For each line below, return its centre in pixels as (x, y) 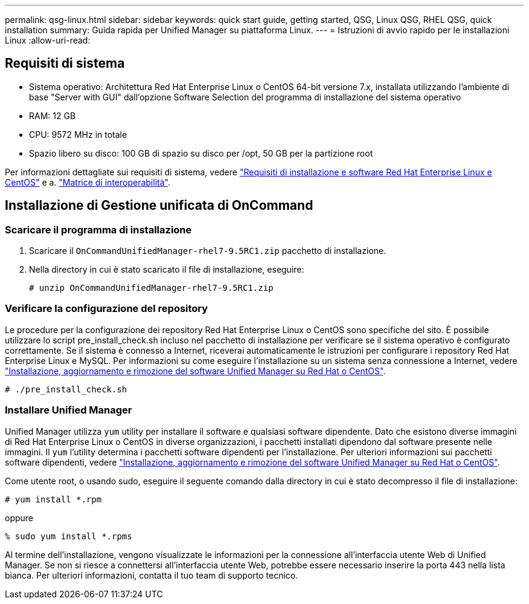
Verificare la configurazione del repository (107, 309)
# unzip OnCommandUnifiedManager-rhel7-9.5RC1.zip (151, 288)
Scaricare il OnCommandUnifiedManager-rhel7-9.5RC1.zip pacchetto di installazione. (208, 251)
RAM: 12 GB (53, 115)
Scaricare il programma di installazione (98, 229)
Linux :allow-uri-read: (48, 40)
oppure (19, 518)
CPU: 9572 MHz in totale (78, 134)
